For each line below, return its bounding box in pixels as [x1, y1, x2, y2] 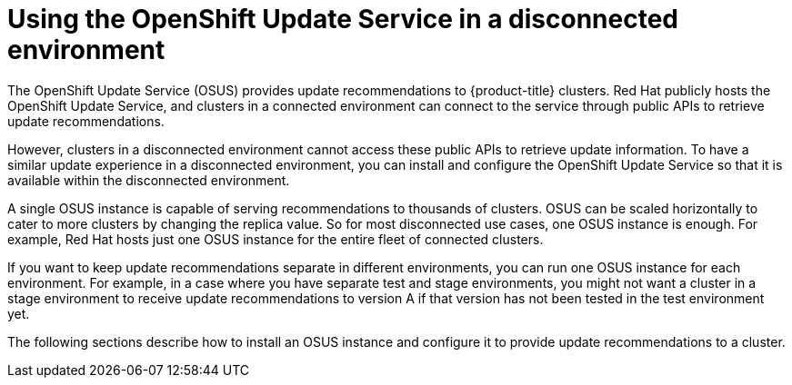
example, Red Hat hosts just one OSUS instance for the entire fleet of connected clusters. [7, 231, 544, 247]
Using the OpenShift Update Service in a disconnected [7, 4, 678, 35]
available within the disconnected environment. [7, 172, 290, 188]
